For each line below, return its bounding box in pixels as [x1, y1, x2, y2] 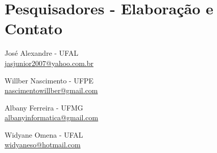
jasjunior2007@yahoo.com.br [5, 57, 94, 68]
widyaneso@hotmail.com [5, 139, 81, 150]
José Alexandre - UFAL [5, 48, 79, 58]
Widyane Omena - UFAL [5, 129, 83, 140]
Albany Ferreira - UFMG [5, 102, 83, 113]
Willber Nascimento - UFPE [5, 75, 94, 85]
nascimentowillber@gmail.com [5, 85, 98, 96]
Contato [5, 18, 63, 39]
